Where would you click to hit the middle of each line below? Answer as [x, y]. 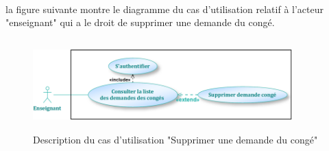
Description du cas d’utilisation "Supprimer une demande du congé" [175, 139]
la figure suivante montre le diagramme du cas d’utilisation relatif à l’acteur [164, 9]
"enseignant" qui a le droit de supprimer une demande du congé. [140, 22]
